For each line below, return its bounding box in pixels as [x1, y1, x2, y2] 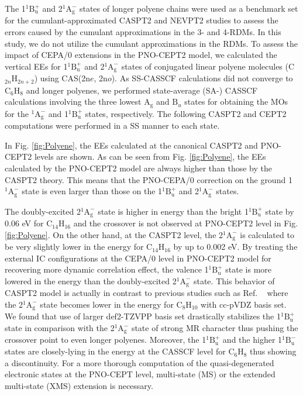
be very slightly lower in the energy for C [5, 240, 153, 253]
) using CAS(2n [34, 72, 90, 84]
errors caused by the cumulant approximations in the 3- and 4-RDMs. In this [5, 26, 281, 38]
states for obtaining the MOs [184, 95, 288, 108]
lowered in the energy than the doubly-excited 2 [5, 274, 177, 287]
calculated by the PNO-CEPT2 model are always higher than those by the [5, 162, 272, 174]
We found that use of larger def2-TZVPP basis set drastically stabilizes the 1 [5, 310, 281, 322]
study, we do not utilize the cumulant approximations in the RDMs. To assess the [5, 37, 298, 49]
